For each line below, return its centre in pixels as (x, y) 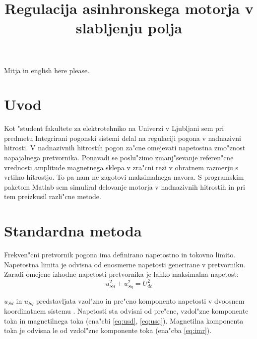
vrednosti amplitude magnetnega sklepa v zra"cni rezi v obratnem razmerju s (121, 167)
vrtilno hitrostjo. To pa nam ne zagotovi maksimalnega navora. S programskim (124, 177)
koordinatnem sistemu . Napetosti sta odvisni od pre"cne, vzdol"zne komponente (126, 311)
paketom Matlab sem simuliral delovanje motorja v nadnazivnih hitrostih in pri (125, 186)
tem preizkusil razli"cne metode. (53, 196)
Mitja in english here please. (47, 70)
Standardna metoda (73, 231)
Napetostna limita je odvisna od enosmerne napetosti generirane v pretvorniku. (125, 264)
